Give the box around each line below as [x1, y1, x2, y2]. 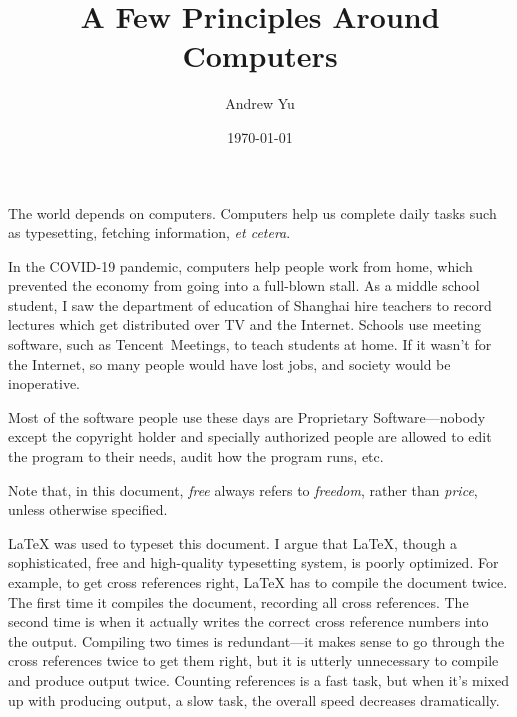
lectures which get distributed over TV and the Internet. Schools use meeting [8, 314, 481, 335]
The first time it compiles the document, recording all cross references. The [8, 591, 469, 612]
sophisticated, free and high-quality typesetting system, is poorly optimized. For [8, 552, 499, 573]
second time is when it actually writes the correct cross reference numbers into [8, 611, 489, 632]
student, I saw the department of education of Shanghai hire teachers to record [8, 294, 492, 315]
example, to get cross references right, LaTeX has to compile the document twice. [8, 572, 508, 592]
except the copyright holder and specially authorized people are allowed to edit [8, 426, 492, 447]
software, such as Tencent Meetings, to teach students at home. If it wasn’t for [8, 334, 492, 355]
